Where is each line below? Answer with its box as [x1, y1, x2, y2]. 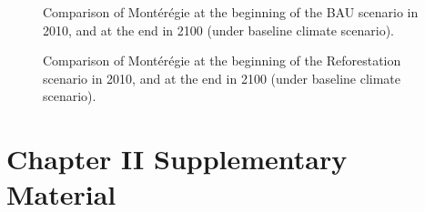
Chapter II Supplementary [6, 140, 348, 177]
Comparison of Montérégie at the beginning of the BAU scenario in [43, 3, 419, 21]
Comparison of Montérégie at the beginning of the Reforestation [43, 51, 401, 70]
